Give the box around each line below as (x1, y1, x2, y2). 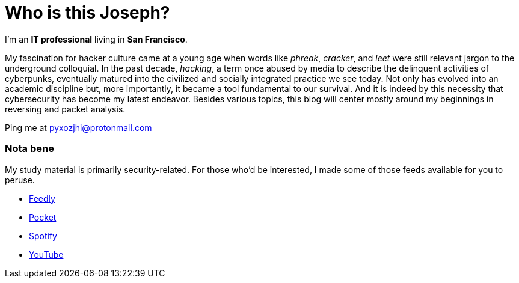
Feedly (29, 193, 55, 204)
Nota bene (5, 142, 54, 155)
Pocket (29, 211, 57, 222)
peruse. (5, 174, 35, 185)
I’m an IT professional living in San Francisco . (5, 34, 188, 44)
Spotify (29, 230, 57, 241)
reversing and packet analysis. (5, 103, 126, 114)
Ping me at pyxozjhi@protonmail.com (5, 122, 152, 133)
